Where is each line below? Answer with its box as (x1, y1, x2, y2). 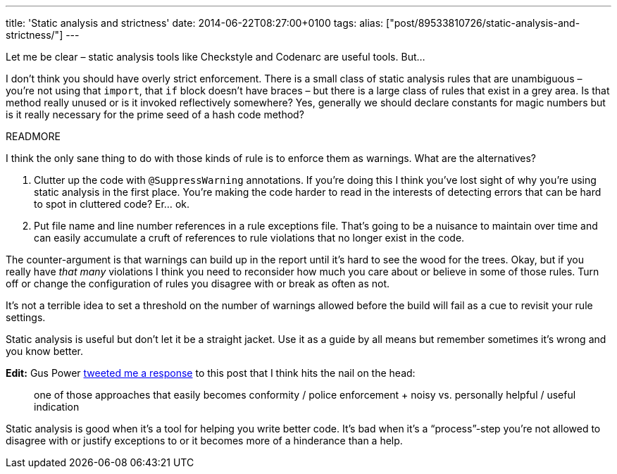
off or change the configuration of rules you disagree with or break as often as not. (6, 277, 390, 289)
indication (34, 401, 80, 413)
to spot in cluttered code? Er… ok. (34, 198, 189, 210)
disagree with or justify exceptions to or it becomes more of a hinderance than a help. (6, 435, 403, 447)
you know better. (6, 345, 84, 357)
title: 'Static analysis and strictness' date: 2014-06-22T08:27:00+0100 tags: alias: (6, 17, 384, 29)
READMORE (6, 130, 61, 142)
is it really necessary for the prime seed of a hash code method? (6, 108, 304, 120)
